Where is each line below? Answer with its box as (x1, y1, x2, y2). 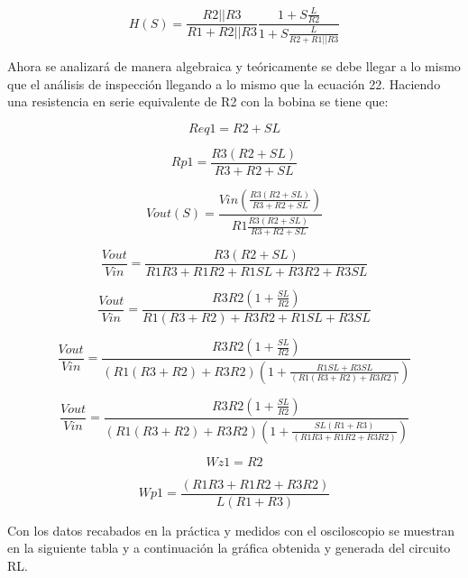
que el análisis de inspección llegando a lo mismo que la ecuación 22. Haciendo (7, 74, 441, 93)
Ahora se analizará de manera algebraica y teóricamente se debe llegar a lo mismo (7, 57, 461, 76)
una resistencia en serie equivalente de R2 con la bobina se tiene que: (7, 92, 389, 111)
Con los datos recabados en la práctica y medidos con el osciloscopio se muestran (7, 520, 455, 539)
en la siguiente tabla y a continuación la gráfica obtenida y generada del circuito (7, 538, 451, 557)
